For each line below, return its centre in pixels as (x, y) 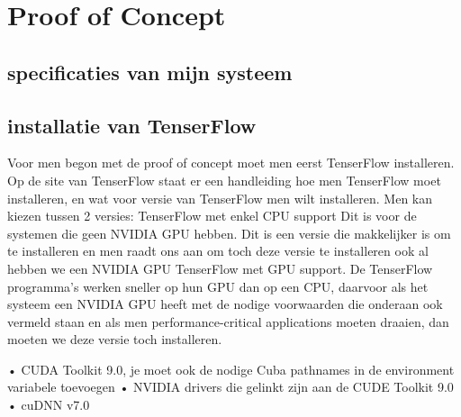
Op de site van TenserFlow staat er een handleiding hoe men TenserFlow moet (224, 180)
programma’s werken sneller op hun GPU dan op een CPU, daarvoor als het (218, 286)
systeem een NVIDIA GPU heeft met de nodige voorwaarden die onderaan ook (225, 304)
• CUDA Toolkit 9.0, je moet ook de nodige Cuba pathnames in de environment (231, 369)
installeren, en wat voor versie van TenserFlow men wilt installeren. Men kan (220, 198)
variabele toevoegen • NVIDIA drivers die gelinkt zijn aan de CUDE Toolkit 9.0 (230, 387)
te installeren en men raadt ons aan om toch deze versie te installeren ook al (218, 251)
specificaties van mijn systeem (150, 72)
